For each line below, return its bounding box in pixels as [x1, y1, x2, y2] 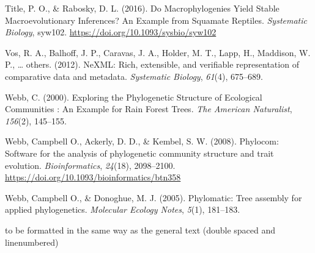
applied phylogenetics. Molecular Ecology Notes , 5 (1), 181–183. [5, 203, 240, 216]
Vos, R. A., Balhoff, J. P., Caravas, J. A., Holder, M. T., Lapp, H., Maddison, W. [5, 46, 311, 59]
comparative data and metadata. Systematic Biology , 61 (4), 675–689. [5, 69, 263, 82]
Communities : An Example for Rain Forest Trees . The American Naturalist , [5, 102, 292, 115]
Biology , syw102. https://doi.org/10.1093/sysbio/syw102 [5, 26, 217, 38]
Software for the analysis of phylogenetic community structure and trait [5, 146, 274, 159]
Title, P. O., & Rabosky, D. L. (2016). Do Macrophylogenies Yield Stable [5, 2, 280, 14]
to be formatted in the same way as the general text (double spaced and [5, 223, 276, 236]
